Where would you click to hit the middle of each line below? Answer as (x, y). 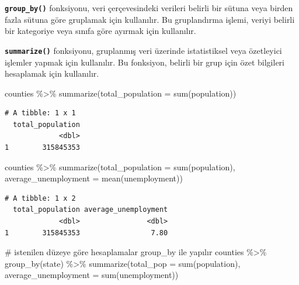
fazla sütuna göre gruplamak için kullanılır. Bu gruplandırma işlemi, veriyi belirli (150, 19)
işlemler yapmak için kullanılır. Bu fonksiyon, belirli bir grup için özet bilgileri (145, 62)
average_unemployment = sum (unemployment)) (92, 275)
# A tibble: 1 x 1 (40, 113)
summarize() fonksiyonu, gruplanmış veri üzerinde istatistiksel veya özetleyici (143, 50)
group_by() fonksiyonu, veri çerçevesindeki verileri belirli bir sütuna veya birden (149, 8)
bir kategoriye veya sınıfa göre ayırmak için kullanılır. (100, 31)
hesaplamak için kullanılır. (52, 73)
